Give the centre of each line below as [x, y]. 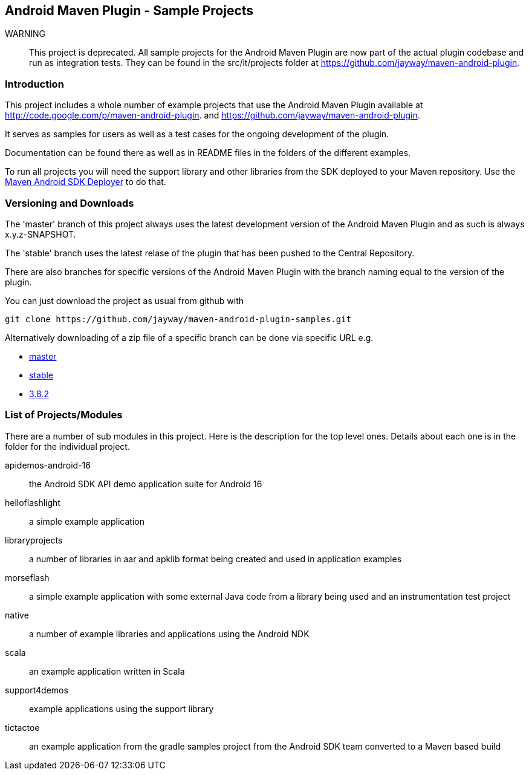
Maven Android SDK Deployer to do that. [86, 182]
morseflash [27, 577]
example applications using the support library [122, 709]
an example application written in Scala [107, 671]
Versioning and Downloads [70, 203]
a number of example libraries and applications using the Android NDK [169, 634]
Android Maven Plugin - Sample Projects [129, 11]
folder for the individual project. [67, 446]
